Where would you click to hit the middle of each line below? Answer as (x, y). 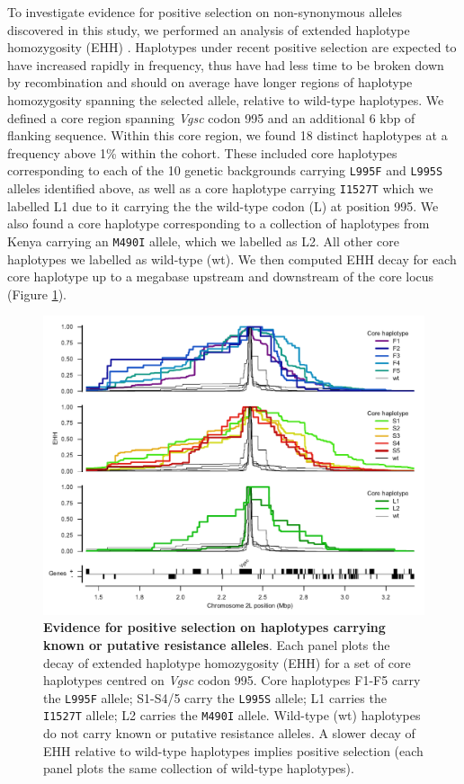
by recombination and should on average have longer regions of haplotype (210, 82)
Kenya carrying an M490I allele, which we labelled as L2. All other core (203, 241)
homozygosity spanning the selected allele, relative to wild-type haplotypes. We (226, 99)
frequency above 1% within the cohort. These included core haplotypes (202, 152)
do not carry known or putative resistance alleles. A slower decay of (229, 733)
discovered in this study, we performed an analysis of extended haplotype (209, 29)
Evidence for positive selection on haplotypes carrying (214, 627)
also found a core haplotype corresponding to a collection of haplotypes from (219, 223)
